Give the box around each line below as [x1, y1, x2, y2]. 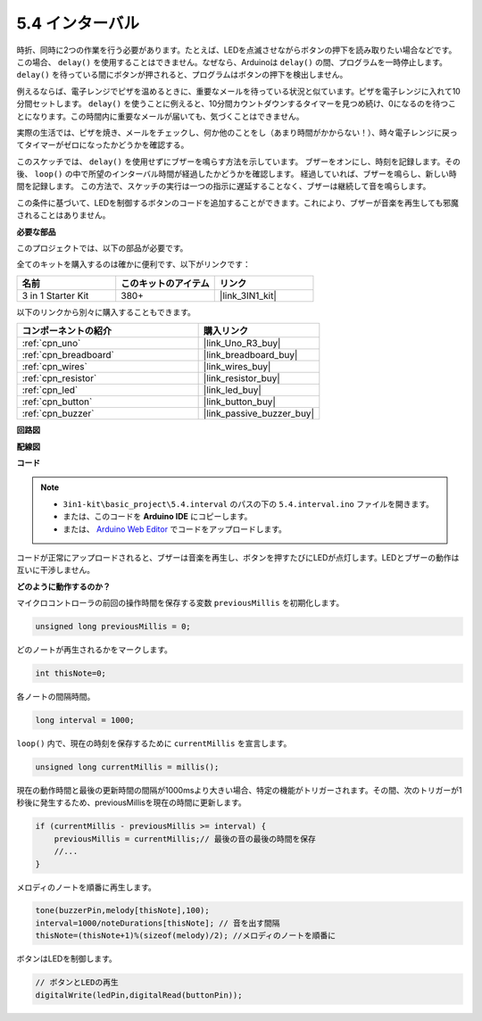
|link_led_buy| [203, 384, 262, 396]
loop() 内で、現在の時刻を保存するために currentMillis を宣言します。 [16, 738, 292, 749]
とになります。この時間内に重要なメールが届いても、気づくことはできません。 [16, 111, 304, 121]
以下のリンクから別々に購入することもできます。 [16, 306, 196, 317]
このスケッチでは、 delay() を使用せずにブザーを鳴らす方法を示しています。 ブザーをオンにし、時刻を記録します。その [16, 156, 461, 167]
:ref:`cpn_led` [21, 384, 79, 396]
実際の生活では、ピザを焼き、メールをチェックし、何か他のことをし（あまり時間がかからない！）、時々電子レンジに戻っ [16, 127, 459, 137]
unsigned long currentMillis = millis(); [35, 761, 220, 772]
